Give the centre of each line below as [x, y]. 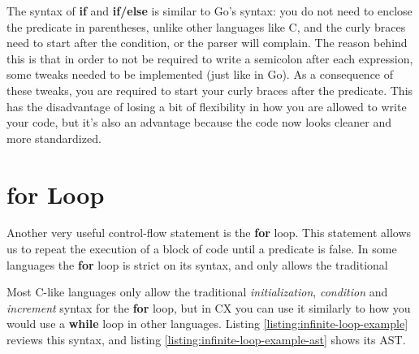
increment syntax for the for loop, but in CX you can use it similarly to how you [209, 307]
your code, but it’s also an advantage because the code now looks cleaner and [199, 122]
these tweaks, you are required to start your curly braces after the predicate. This [210, 90]
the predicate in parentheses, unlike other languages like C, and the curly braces [206, 26]
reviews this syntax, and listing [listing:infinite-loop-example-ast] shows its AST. [206, 340]
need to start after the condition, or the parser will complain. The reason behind [207, 43]
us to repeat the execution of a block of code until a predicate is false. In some [202, 249]
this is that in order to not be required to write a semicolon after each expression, [210, 58]
